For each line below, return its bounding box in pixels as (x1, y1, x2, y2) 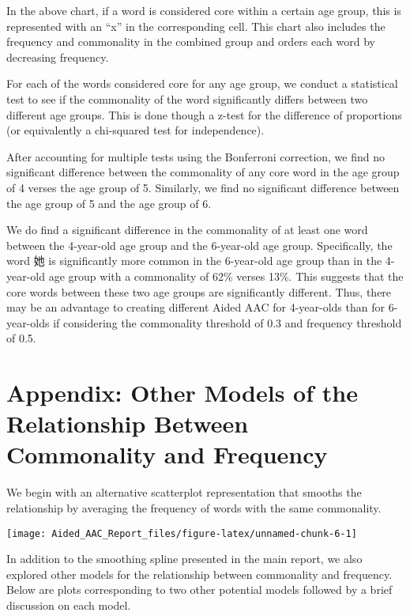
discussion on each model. (6, 597, 131, 613)
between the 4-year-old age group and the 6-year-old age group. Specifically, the (6, 236, 393, 253)
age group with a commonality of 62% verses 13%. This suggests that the (48, 267, 404, 284)
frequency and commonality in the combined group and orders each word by (6, 33, 375, 50)
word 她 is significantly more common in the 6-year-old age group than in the (6, 252, 382, 269)
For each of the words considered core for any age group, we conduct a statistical (6, 75, 398, 92)
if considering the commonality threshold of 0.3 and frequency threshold (53, 314, 402, 331)
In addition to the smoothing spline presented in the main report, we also (6, 550, 363, 567)
